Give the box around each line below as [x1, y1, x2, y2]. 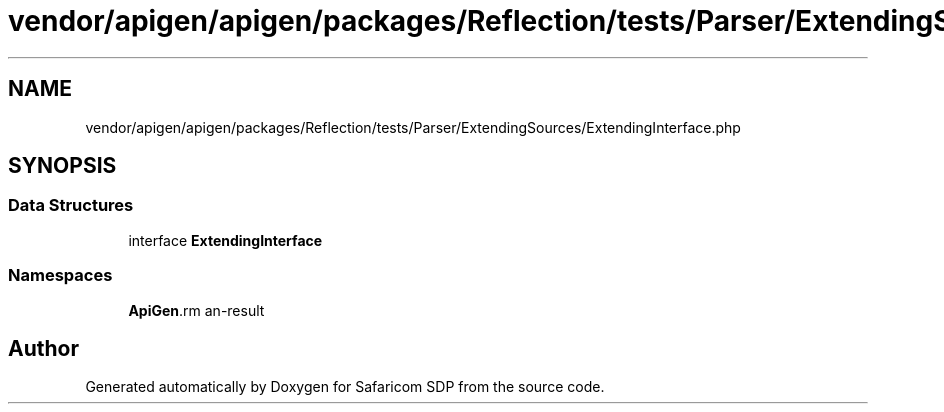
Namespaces [8, 265, 113, 286]
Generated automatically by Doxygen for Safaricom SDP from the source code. [85, 378, 605, 396]
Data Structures [8, 195, 134, 216]
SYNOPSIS [8, 153, 117, 179]
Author [8, 335, 79, 361]
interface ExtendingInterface [128, 231, 323, 249]
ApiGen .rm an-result [128, 301, 265, 319]
